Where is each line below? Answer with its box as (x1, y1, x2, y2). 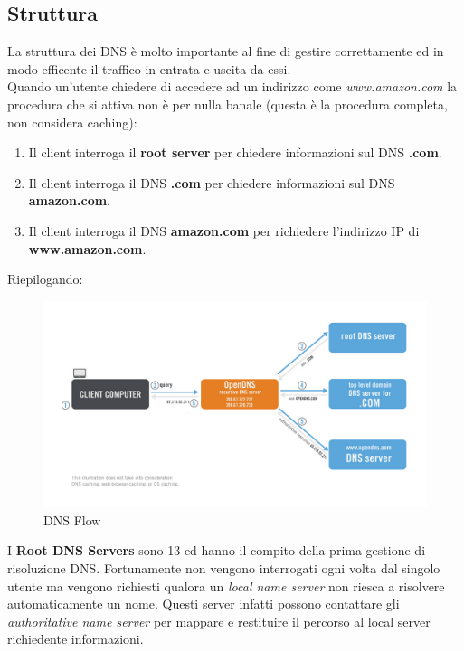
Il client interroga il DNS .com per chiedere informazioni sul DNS (28, 173, 395, 192)
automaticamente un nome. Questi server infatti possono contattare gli (7, 594, 400, 613)
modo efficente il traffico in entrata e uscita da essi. (7, 59, 291, 78)
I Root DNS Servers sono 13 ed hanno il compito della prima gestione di (7, 541, 426, 560)
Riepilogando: (7, 269, 83, 288)
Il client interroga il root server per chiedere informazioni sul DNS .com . (28, 143, 442, 162)
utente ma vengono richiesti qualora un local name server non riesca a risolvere (7, 576, 445, 595)
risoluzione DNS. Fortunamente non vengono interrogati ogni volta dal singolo (7, 559, 440, 578)
